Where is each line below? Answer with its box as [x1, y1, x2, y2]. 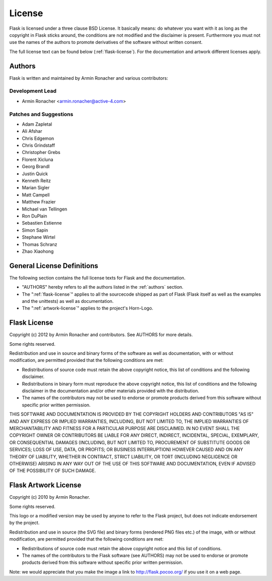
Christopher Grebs [22, 149, 60, 155]
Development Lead [9, 87, 56, 94]
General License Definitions [9, 261, 98, 270]
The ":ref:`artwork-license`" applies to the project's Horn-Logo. [22, 305, 154, 311]
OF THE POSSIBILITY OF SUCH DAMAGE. [9, 467, 96, 474]
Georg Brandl [22, 164, 50, 170]
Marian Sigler [22, 185, 50, 191]
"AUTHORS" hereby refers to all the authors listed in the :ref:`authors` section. [22, 284, 184, 290]
